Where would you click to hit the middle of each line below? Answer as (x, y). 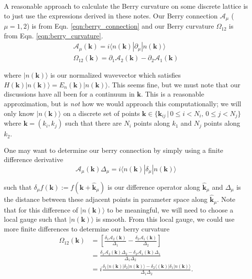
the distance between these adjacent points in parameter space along (106, 199)
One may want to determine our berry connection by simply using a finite (114, 150)
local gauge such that (35, 219)
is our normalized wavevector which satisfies (115, 75)
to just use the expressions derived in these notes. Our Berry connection (111, 15)
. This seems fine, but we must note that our (174, 84)
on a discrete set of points (102, 113)
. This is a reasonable (173, 94)
